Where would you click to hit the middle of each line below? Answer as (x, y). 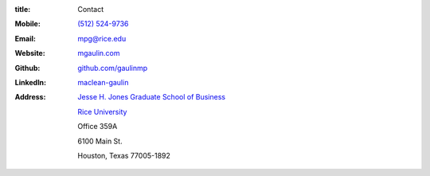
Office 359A (98, 127)
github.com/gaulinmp (113, 68)
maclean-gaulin (103, 82)
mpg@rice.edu (102, 38)
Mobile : (28, 24)
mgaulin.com (99, 53)
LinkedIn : (31, 82)
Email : (25, 38)
